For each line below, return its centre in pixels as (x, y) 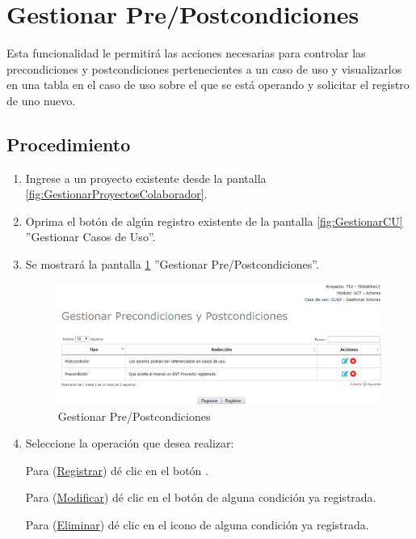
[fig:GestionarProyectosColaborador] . (116, 194)
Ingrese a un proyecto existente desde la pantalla (146, 178)
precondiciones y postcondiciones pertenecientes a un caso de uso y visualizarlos (204, 68)
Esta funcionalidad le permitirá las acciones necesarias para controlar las (186, 53)
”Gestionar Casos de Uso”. (90, 237)
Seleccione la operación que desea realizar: (130, 443)
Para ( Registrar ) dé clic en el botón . (117, 470)
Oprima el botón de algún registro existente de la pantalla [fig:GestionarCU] (214, 221)
